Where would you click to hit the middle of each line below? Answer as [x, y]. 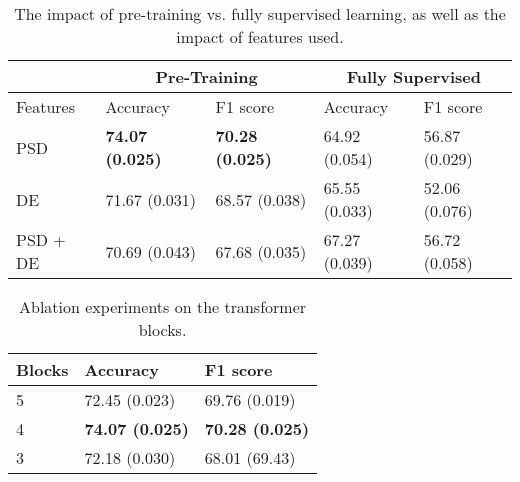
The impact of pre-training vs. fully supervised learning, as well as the [260, 13]
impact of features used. [260, 36]
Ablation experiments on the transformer [163, 306]
